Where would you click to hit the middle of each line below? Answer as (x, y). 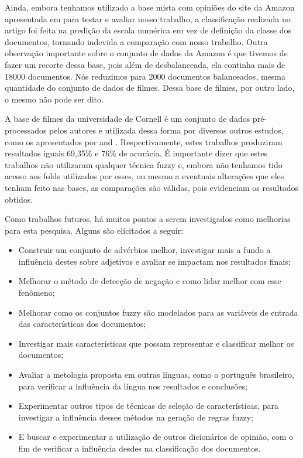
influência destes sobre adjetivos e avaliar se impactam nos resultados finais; (154, 261)
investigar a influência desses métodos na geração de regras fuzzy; (136, 417)
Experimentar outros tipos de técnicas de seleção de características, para (148, 406)
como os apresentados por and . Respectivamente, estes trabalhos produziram (144, 141)
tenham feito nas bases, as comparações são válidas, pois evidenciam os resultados (152, 187)
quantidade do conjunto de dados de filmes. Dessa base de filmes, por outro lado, (150, 88)
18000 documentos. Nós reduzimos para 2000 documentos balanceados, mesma (145, 76)
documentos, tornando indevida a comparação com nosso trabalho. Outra (136, 41)
